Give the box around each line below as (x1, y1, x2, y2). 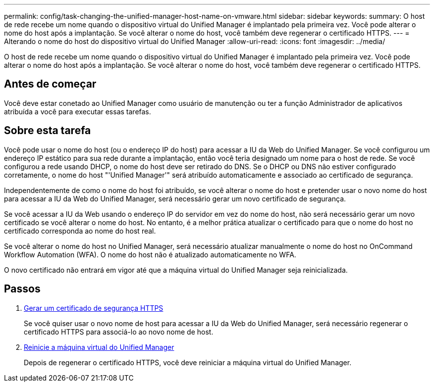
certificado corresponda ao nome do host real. (4, 226, 156, 235)
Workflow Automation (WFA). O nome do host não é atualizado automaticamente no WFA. (4, 250, 296, 259)
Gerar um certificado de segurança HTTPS (24, 303, 163, 312)
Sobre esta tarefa (4, 124, 91, 137)
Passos (4, 283, 41, 295)
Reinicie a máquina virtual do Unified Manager (24, 342, 174, 351)
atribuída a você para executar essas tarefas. (4, 107, 151, 116)
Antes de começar (4, 78, 97, 91)
